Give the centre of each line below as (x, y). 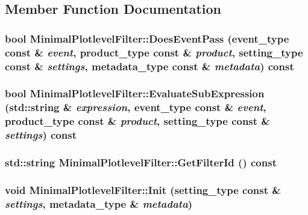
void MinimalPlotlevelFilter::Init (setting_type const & (143, 189)
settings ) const (41, 135)
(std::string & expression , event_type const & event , (136, 107)
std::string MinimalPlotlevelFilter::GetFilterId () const (141, 162)
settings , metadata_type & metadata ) (99, 203)
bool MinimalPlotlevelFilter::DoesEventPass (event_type (147, 38)
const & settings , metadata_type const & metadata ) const (149, 66)
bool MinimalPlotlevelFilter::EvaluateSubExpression (135, 93)
